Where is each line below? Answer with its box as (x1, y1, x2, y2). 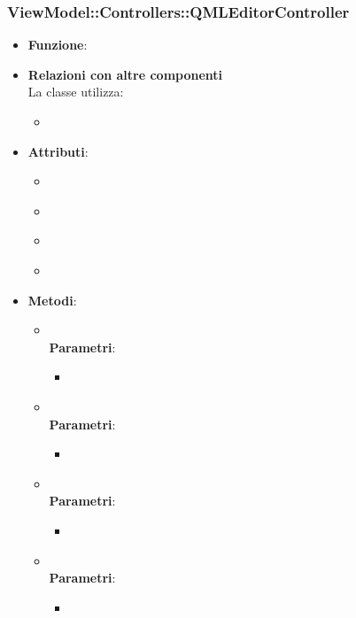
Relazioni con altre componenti (27, 65, 223, 83)
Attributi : (27, 142, 89, 160)
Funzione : (27, 35, 88, 54)
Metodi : (27, 290, 77, 309)
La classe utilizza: (27, 82, 124, 101)
